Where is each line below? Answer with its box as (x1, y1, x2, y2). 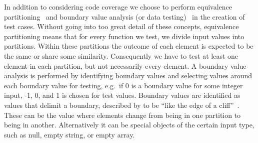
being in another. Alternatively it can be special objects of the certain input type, (4, 119, 254, 130)
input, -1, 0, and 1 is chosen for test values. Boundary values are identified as (4, 90, 240, 100)
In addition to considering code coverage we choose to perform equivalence (4, 2, 232, 12)
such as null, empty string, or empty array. (4, 129, 135, 139)
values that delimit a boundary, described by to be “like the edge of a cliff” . (4, 99, 239, 110)
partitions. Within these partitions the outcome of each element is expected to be (4, 41, 253, 51)
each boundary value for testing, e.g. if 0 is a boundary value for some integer (4, 80, 243, 90)
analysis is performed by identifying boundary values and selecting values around (4, 70, 252, 81)
